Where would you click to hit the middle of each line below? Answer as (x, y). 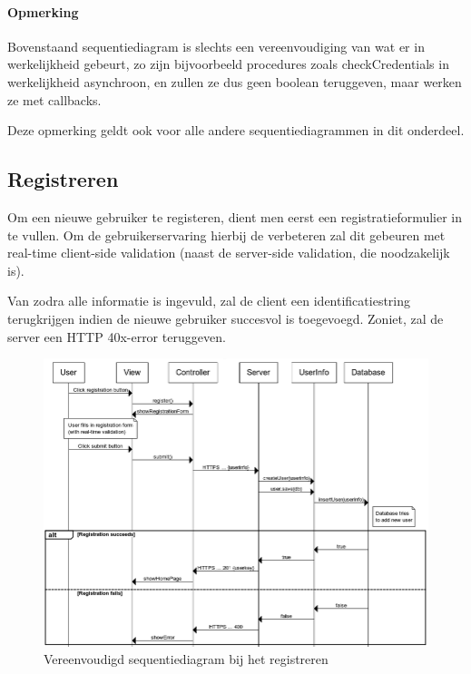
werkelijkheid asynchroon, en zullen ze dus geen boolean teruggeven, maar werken (235, 81)
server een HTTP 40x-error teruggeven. (117, 336)
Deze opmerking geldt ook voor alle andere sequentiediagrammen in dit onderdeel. (236, 130)
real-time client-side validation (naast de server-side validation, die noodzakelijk (229, 253)
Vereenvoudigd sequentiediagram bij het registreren (186, 659)
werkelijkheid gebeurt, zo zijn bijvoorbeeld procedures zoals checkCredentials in (228, 64)
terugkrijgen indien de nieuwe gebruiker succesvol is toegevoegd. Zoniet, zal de (226, 318)
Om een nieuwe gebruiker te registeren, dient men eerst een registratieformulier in (235, 216)
